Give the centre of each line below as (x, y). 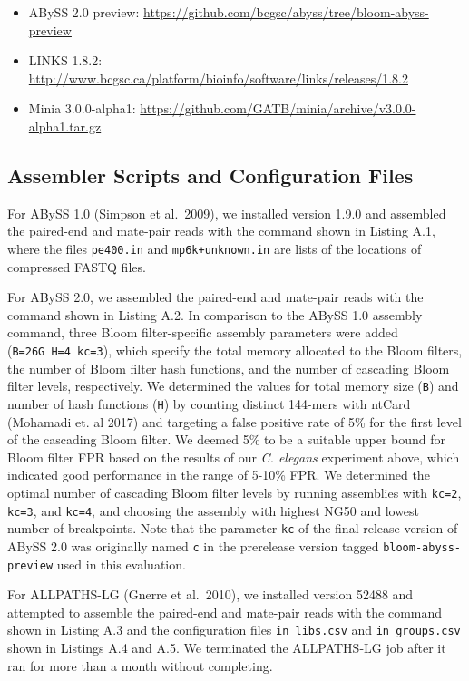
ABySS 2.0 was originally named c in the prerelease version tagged (193, 545)
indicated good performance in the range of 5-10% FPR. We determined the (219, 475)
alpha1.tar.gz (65, 126)
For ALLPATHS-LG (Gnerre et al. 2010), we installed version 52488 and (210, 594)
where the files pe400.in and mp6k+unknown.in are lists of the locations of (215, 248)
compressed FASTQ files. (77, 266)
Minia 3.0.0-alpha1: (82, 108)
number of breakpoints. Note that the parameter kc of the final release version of (233, 528)
